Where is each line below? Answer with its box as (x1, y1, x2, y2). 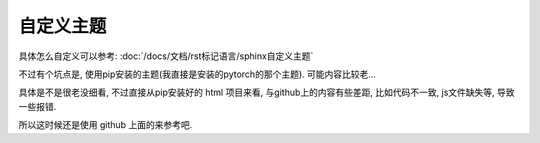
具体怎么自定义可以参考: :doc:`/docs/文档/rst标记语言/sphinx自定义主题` (18, 50, 314, 62)
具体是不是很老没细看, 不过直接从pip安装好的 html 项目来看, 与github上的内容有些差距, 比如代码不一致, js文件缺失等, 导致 (18, 86, 515, 99)
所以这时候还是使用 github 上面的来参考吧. (18, 119, 193, 131)
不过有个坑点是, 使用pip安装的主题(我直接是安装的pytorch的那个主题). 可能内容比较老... (18, 68, 377, 80)
